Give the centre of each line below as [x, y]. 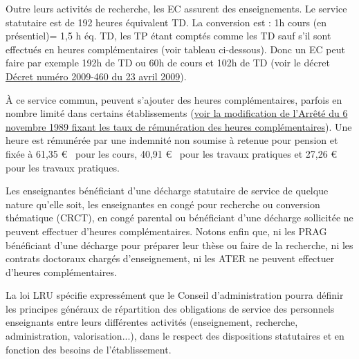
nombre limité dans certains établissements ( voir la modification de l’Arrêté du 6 [177, 113]
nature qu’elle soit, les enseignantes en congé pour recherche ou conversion [163, 204]
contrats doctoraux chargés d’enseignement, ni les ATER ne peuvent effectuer [170, 258]
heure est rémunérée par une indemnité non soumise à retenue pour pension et [172, 140]
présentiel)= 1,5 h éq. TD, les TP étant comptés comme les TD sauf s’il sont [168, 36]
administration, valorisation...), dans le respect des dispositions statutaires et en [175, 336]
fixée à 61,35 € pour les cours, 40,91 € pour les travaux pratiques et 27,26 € [172, 153]
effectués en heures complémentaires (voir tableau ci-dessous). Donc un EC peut [175, 49]
